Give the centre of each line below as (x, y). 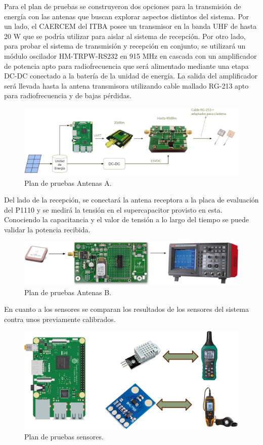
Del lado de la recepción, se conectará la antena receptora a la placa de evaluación (131, 200)
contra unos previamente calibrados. (60, 319)
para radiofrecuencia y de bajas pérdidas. (68, 95)
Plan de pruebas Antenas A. (68, 183)
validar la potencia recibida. (47, 230)
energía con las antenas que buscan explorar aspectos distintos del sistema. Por (127, 16)
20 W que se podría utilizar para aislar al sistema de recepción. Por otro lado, (125, 36)
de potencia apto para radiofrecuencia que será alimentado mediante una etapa (126, 66)
